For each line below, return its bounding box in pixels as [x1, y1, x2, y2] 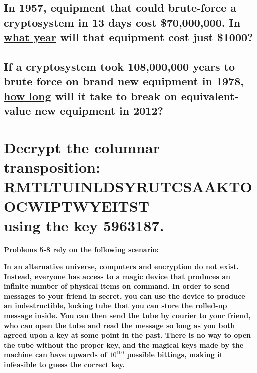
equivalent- [181, 88, 239, 103]
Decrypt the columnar [4, 137, 160, 157]
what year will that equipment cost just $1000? [4, 29, 253, 45]
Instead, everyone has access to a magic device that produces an [4, 271, 230, 281]
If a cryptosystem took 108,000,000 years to [4, 58, 235, 74]
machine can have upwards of [4, 349, 107, 360]
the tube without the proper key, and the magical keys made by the [4, 339, 244, 350]
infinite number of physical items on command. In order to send [4, 281, 230, 291]
